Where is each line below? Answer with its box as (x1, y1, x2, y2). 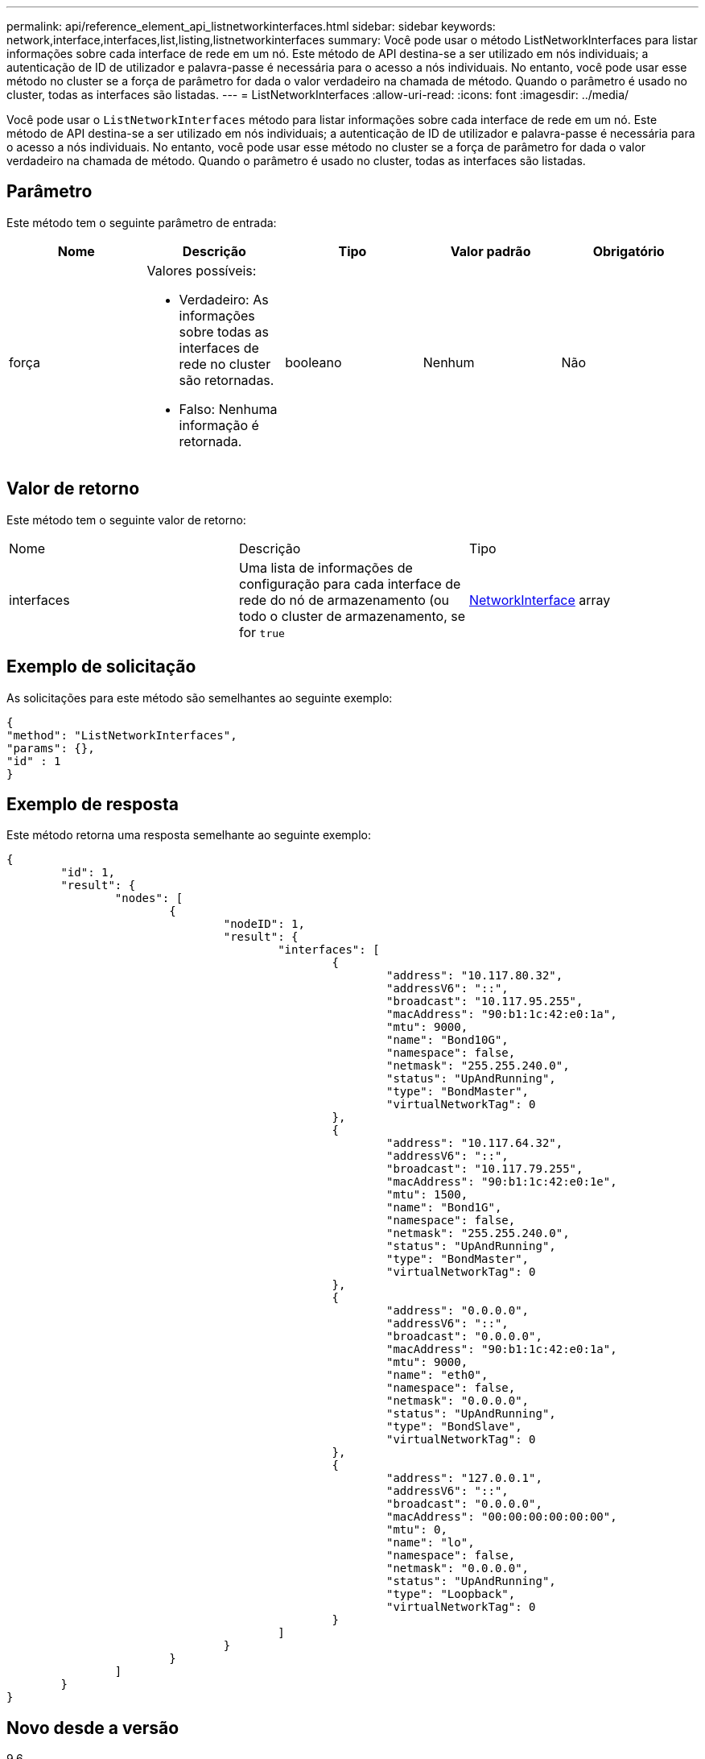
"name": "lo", (386, 1536, 475, 1550)
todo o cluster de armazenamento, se (238, 607, 466, 624)
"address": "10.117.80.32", (386, 969, 563, 983)
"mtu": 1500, (386, 1188, 468, 1202)
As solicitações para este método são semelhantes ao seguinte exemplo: (6, 690, 393, 705)
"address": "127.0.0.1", (386, 1471, 542, 1485)
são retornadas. (179, 371, 274, 388)
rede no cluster (179, 355, 271, 372)
